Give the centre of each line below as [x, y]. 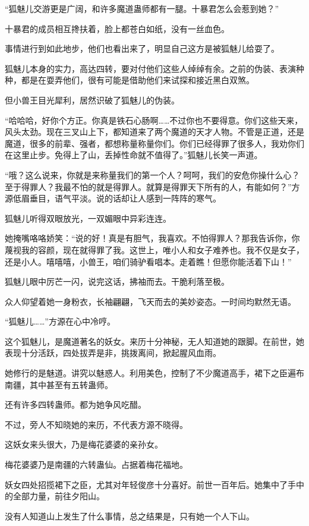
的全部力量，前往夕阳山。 [55, 496]
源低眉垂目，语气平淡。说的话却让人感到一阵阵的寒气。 [113, 198]
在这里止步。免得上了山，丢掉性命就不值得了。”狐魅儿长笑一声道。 [134, 155]
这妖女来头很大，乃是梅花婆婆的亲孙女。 [84, 444]
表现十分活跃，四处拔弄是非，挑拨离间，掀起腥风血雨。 [113, 353]
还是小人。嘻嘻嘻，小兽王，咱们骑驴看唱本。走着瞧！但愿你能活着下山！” [148, 261]
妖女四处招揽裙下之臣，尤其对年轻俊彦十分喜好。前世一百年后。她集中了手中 [154, 484]
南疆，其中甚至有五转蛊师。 [59, 384]
